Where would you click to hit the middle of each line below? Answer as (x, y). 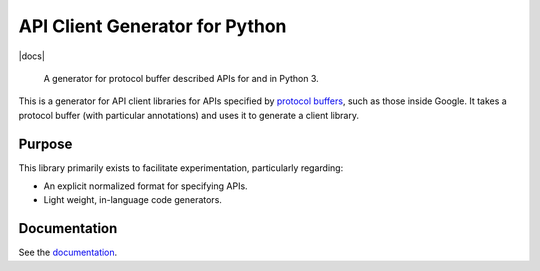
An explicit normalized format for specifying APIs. (146, 186)
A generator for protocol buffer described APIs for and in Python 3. (181, 78)
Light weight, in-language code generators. (132, 200)
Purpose (45, 143)
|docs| (31, 56)
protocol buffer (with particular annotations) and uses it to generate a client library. (189, 115)
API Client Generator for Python (152, 26)
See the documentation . (68, 252)
